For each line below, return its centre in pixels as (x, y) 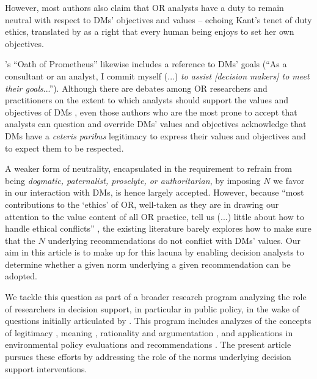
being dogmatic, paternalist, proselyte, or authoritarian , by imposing (133, 180)
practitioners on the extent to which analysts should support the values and (147, 100)
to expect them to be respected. (64, 148)
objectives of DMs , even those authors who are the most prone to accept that (151, 112)
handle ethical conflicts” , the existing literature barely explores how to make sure (158, 228)
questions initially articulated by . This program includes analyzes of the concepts (158, 321)
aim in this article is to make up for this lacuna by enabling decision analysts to (155, 252)
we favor (289, 180)
